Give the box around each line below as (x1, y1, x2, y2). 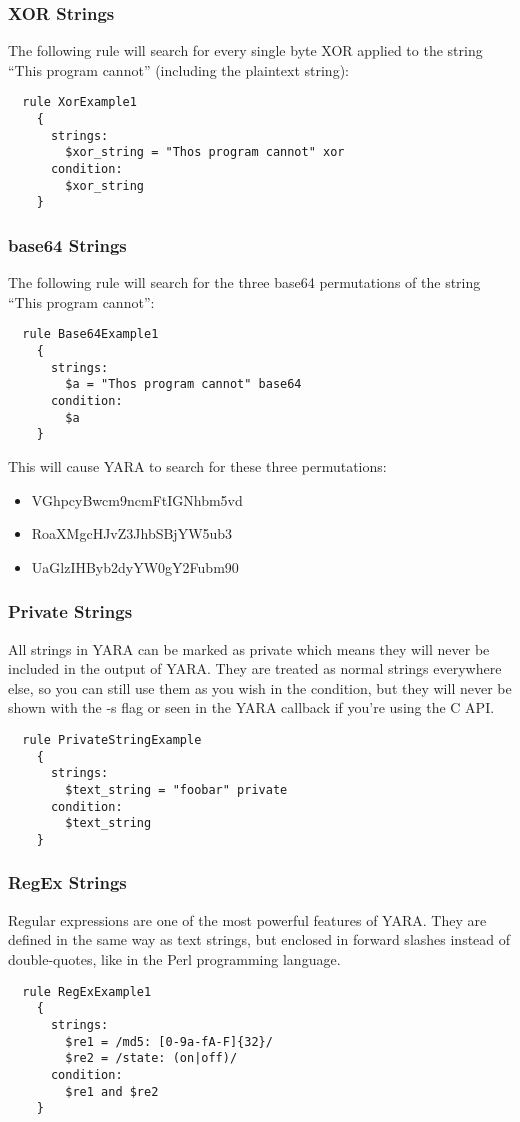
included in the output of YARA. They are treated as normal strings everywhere (8, 658, 502, 679)
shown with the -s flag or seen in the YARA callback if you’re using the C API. (8, 697, 495, 718)
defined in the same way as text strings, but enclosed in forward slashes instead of (8, 929, 511, 950)
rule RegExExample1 (22, 984, 152, 999)
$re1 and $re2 (65, 1084, 159, 1099)
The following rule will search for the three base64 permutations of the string (8, 272, 481, 293)
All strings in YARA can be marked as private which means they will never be (8, 638, 490, 659)
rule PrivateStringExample (22, 732, 202, 747)
